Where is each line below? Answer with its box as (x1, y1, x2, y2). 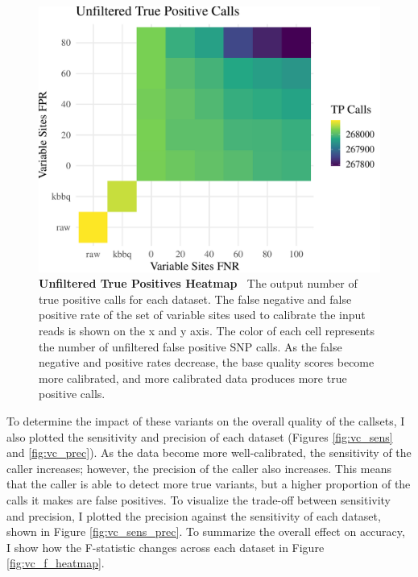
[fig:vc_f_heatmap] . (6, 554, 105, 571)
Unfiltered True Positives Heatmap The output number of (39, 275, 358, 292)
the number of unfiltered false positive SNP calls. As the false (39, 338, 342, 355)
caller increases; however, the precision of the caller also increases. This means (6, 459, 391, 476)
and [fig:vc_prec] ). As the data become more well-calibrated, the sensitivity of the (6, 444, 412, 461)
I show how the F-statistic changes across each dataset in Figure (6, 538, 325, 555)
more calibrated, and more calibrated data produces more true (39, 369, 347, 386)
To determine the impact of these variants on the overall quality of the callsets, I (6, 412, 405, 429)
